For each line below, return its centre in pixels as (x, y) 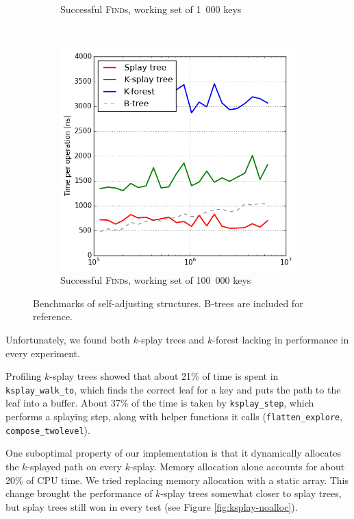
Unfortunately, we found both (68, 340)
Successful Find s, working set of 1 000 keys (151, 9)
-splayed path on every (74, 467)
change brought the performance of (79, 493)
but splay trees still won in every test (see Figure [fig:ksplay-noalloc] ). (152, 506)
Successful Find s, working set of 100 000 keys (156, 280)
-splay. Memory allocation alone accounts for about (237, 467)
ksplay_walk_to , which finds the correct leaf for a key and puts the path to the (173, 389)
